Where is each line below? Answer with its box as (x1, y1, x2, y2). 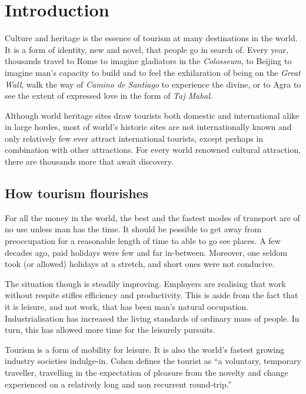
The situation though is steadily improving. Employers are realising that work (5, 277, 286, 289)
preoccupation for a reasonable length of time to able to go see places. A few (5, 235, 281, 247)
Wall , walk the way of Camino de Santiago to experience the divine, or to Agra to (5, 78, 301, 90)
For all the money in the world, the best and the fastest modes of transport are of (5, 211, 300, 223)
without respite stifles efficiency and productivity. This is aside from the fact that (5, 289, 298, 301)
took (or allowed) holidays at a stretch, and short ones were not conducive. (5, 258, 275, 270)
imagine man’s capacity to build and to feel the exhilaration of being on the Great (5, 66, 301, 78)
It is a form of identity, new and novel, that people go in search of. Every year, (5, 43, 288, 55)
